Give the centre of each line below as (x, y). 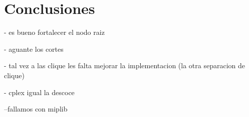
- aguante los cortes (34, 49)
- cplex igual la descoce (39, 92)
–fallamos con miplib (36, 109)
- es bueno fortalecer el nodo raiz (54, 32)
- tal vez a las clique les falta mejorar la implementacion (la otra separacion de (124, 65)
